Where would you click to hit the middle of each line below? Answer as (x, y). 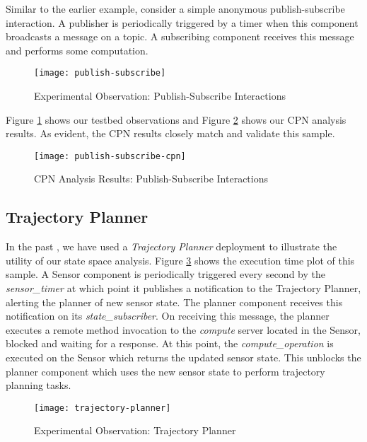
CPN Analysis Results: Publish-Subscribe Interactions (151, 179)
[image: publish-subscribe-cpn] (110, 156)
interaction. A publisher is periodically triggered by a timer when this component (182, 22)
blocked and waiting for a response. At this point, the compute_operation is (170, 343)
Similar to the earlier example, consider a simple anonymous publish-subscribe (175, 8)
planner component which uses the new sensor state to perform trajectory (165, 371)
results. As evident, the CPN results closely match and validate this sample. (170, 133)
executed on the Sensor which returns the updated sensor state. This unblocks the (183, 357)
